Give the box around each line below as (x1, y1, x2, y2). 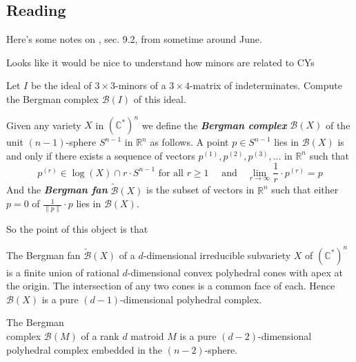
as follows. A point (150, 135, 229, 149)
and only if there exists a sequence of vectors (6, 148, 195, 162)
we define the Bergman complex (141, 117, 287, 132)
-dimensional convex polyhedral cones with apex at (127, 265, 343, 279)
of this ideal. (133, 91, 186, 106)
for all (158, 168, 184, 178)
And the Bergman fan (6, 182, 108, 197)
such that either (271, 182, 339, 197)
